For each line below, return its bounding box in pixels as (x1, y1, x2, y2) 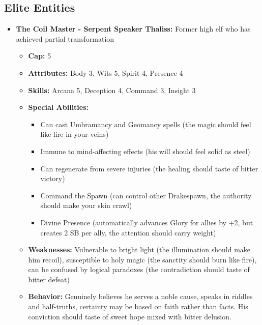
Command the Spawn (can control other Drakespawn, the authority (40, 190, 252, 200)
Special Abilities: (28, 102, 89, 112)
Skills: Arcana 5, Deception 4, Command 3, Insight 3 (28, 84, 196, 95)
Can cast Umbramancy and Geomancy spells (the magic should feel (40, 119, 251, 129)
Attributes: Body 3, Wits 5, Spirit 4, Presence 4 (28, 67, 183, 78)
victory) (40, 173, 65, 184)
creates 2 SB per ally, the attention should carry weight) (40, 227, 216, 238)
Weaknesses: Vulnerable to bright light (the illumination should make (28, 244, 251, 255)
